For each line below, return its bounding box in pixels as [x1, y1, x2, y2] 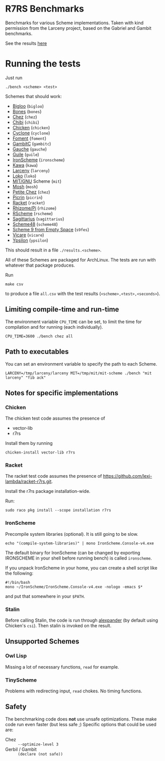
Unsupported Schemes [5, 637, 79, 646]
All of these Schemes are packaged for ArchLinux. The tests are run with [5, 257, 156, 263]
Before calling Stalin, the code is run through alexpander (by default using [5, 617, 158, 624]
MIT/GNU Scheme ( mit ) [12, 178, 62, 184]
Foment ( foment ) [12, 135, 47, 141]
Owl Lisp [5, 652, 27, 659]
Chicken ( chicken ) [12, 124, 50, 130]
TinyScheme [5, 676, 37, 683]
